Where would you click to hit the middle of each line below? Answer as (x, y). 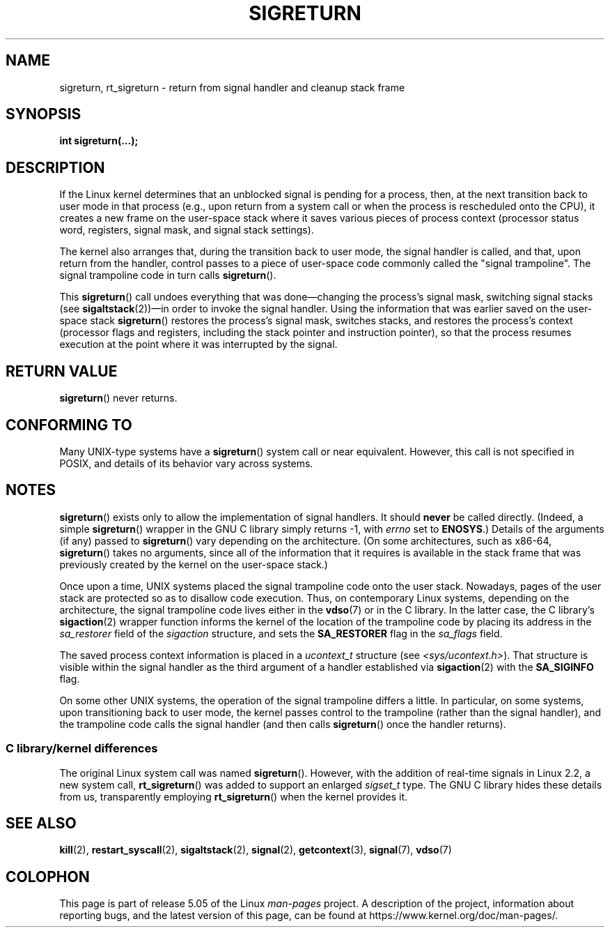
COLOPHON (48, 877)
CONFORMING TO (69, 425)
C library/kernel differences (82, 749)
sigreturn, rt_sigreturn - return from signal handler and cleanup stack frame (232, 87)
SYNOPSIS (44, 114)
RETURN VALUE (62, 371)
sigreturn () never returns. (118, 398)
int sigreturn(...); (99, 141)
